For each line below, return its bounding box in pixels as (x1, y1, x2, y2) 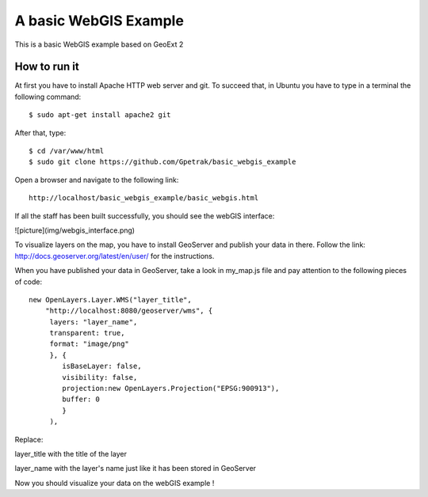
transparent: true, (49, 328, 125, 338)
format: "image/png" (49, 340, 130, 348)
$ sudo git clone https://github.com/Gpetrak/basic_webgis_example (29, 157, 296, 166)
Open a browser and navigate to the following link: (14, 175, 179, 184)
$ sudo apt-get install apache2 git (29, 111, 171, 120)
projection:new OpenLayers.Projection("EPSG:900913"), (62, 384, 280, 393)
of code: (14, 277, 43, 286)
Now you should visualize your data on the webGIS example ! (14, 478, 215, 488)
